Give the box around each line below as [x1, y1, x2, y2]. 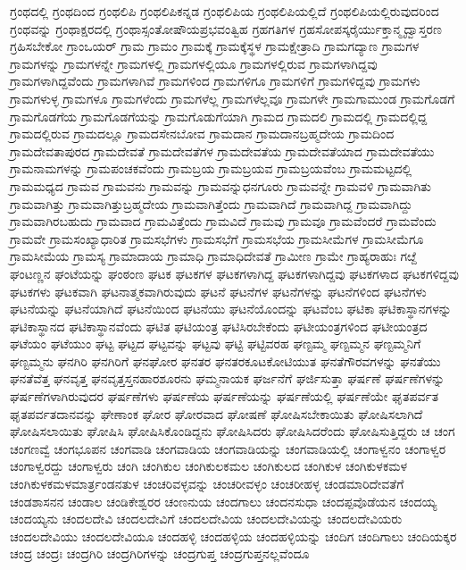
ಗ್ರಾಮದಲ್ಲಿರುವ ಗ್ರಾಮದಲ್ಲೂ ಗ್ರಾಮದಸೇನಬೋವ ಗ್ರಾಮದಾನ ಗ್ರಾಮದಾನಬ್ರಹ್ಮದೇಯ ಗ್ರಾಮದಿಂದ [10, 124, 395, 143]
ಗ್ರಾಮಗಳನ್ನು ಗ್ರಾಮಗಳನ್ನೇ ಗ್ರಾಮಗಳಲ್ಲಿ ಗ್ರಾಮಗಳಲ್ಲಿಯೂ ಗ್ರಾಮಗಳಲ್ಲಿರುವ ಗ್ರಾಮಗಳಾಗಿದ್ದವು [10, 54, 378, 72]
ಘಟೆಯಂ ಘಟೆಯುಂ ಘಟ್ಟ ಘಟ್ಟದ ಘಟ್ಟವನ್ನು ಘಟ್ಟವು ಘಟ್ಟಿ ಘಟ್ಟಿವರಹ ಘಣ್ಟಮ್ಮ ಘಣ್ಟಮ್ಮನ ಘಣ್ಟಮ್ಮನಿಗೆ [10, 334, 421, 353]
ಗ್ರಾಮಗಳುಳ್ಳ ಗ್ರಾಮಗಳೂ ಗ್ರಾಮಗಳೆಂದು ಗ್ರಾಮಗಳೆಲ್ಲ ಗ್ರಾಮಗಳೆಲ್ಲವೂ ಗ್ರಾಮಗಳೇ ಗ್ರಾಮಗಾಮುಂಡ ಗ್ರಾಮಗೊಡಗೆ [10, 88, 455, 107]
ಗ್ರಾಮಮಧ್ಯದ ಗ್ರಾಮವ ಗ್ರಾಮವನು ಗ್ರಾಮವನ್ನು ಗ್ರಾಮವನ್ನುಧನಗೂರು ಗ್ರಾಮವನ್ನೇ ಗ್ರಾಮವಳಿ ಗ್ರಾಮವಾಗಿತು [10, 176, 431, 195]
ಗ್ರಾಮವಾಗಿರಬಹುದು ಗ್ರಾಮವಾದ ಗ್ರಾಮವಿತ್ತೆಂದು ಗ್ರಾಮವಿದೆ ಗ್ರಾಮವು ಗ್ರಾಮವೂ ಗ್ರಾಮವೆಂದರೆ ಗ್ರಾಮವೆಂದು [10, 212, 437, 231]
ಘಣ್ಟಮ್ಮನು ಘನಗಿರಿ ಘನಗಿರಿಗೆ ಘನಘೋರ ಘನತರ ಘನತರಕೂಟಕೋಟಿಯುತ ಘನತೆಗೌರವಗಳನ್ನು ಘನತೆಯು [10, 351, 441, 370]
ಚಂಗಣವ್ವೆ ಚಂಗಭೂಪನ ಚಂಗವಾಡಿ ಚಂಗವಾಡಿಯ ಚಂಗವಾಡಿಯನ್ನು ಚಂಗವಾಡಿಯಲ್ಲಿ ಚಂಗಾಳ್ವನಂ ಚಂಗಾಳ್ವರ [10, 439, 446, 457]
